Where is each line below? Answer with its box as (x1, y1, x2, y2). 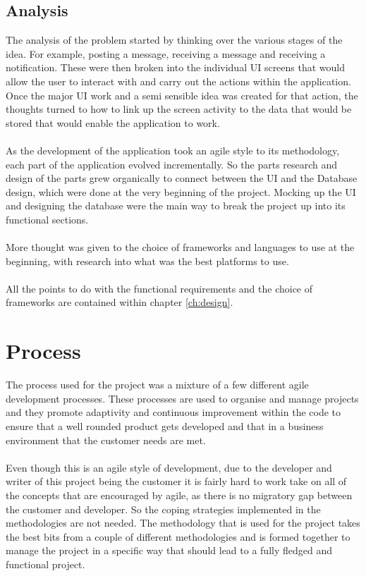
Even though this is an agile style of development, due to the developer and (6, 460, 332, 474)
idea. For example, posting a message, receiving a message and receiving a (6, 46, 326, 61)
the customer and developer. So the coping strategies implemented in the (6, 501, 321, 516)
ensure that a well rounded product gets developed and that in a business (6, 418, 324, 433)
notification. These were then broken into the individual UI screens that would (6, 60, 346, 75)
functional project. (6, 556, 85, 571)
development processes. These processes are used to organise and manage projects (6, 391, 359, 405)
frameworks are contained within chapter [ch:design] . (6, 295, 233, 310)
